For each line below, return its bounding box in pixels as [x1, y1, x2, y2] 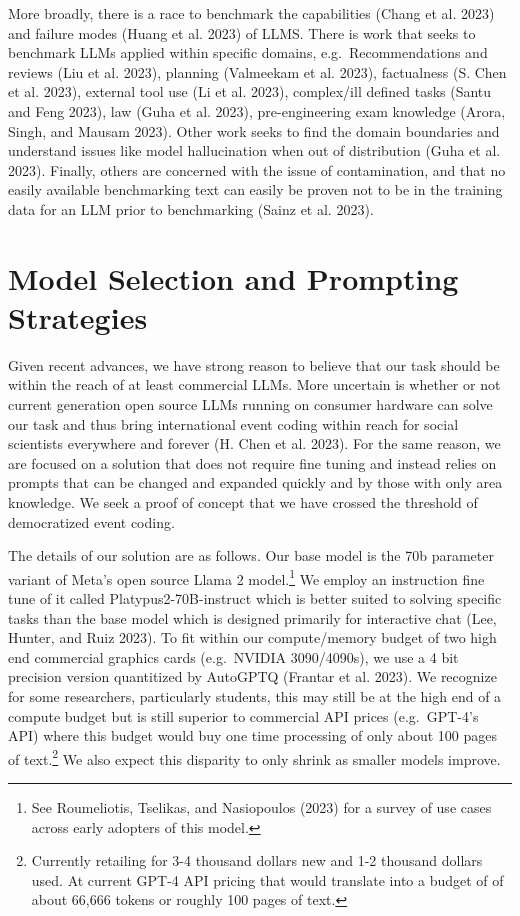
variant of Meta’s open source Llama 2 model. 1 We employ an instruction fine [8, 565, 485, 589]
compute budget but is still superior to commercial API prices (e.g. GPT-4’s [8, 705, 479, 726]
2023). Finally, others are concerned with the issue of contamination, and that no [8, 159, 506, 180]
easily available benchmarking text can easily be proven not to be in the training [8, 179, 503, 200]
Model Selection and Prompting [8, 257, 459, 298]
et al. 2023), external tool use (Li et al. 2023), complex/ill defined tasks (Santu [8, 81, 492, 102]
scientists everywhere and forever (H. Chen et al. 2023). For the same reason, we [8, 433, 501, 454]
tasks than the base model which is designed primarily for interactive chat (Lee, [8, 607, 497, 628]
